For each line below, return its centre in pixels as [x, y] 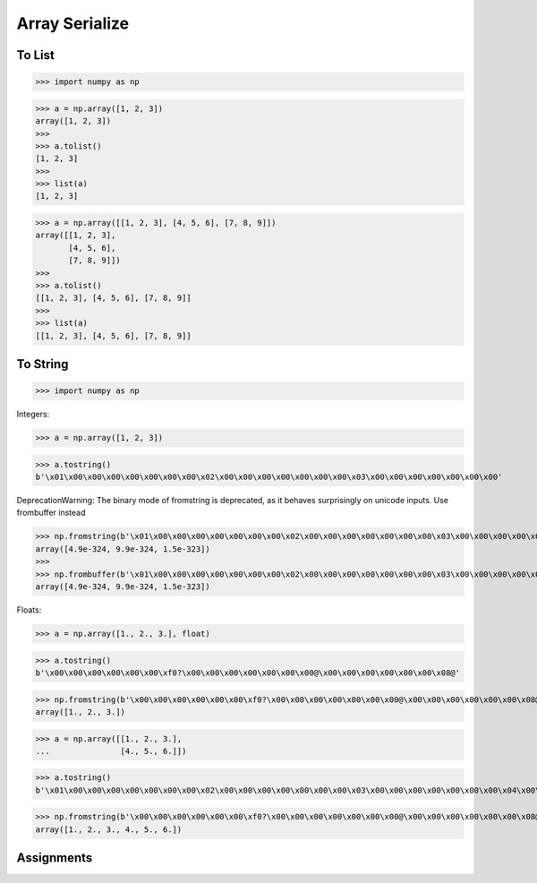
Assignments [55, 858]
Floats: [29, 610]
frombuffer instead [51, 513]
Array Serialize [73, 23]
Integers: [33, 414]
